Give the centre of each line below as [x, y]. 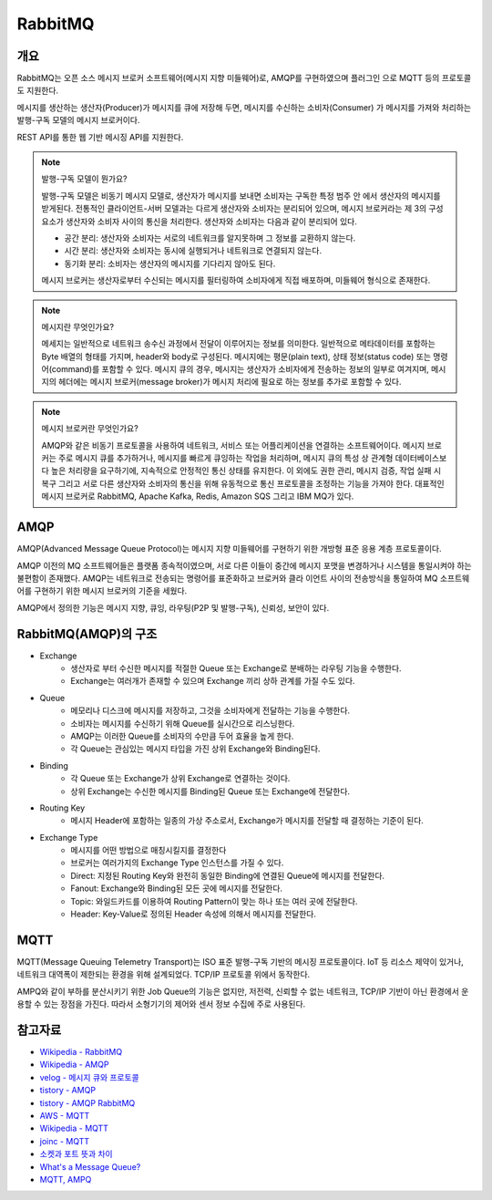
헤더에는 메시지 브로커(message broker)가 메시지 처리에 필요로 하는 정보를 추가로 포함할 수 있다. [230, 382]
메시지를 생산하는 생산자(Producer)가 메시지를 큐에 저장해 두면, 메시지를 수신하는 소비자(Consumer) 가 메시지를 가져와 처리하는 [244, 107]
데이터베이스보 [421, 458]
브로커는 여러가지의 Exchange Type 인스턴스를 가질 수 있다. [177, 863]
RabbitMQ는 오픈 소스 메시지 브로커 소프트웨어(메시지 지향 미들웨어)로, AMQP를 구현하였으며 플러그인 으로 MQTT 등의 [228, 78]
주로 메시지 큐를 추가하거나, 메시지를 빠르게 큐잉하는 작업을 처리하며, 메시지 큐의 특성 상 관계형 [225, 458]
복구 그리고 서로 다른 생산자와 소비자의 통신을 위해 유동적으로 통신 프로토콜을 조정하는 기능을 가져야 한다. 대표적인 [243, 483]
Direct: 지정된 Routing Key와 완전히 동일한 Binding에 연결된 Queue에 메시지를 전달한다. [228, 875]
